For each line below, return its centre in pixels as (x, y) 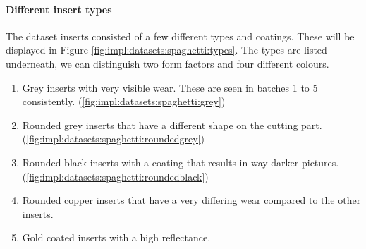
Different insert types (59, 9)
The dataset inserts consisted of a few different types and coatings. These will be (180, 36)
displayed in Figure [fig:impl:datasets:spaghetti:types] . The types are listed (166, 50)
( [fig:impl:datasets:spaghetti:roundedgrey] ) (114, 139)
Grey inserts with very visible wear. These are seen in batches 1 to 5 (170, 87)
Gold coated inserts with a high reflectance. (116, 237)
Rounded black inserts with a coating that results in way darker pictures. (181, 162)
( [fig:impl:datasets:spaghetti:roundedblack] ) (115, 176)
